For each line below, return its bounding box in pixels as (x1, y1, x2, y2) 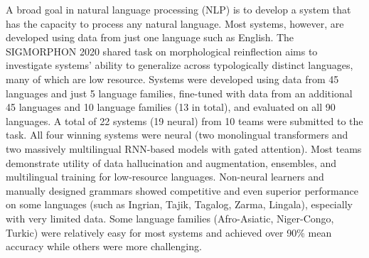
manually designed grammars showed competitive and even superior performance (6, 183, 358, 198)
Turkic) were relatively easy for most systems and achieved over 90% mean (6, 225, 332, 240)
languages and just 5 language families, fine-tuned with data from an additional (6, 85, 353, 100)
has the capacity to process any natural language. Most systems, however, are (6, 16, 344, 31)
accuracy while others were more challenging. (6, 239, 202, 254)
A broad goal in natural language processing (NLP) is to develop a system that (6, 2, 351, 16)
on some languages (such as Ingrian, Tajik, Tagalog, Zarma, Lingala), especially (6, 197, 353, 212)
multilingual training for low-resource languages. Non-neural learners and (6, 169, 324, 184)
